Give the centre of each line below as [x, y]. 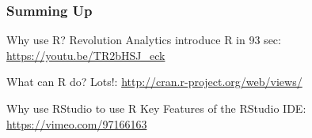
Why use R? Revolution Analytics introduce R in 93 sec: [144, 40]
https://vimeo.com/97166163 [77, 123]
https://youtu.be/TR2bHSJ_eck [86, 55]
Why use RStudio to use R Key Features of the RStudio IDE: [156, 108]
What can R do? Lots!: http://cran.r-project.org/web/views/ [154, 82]
